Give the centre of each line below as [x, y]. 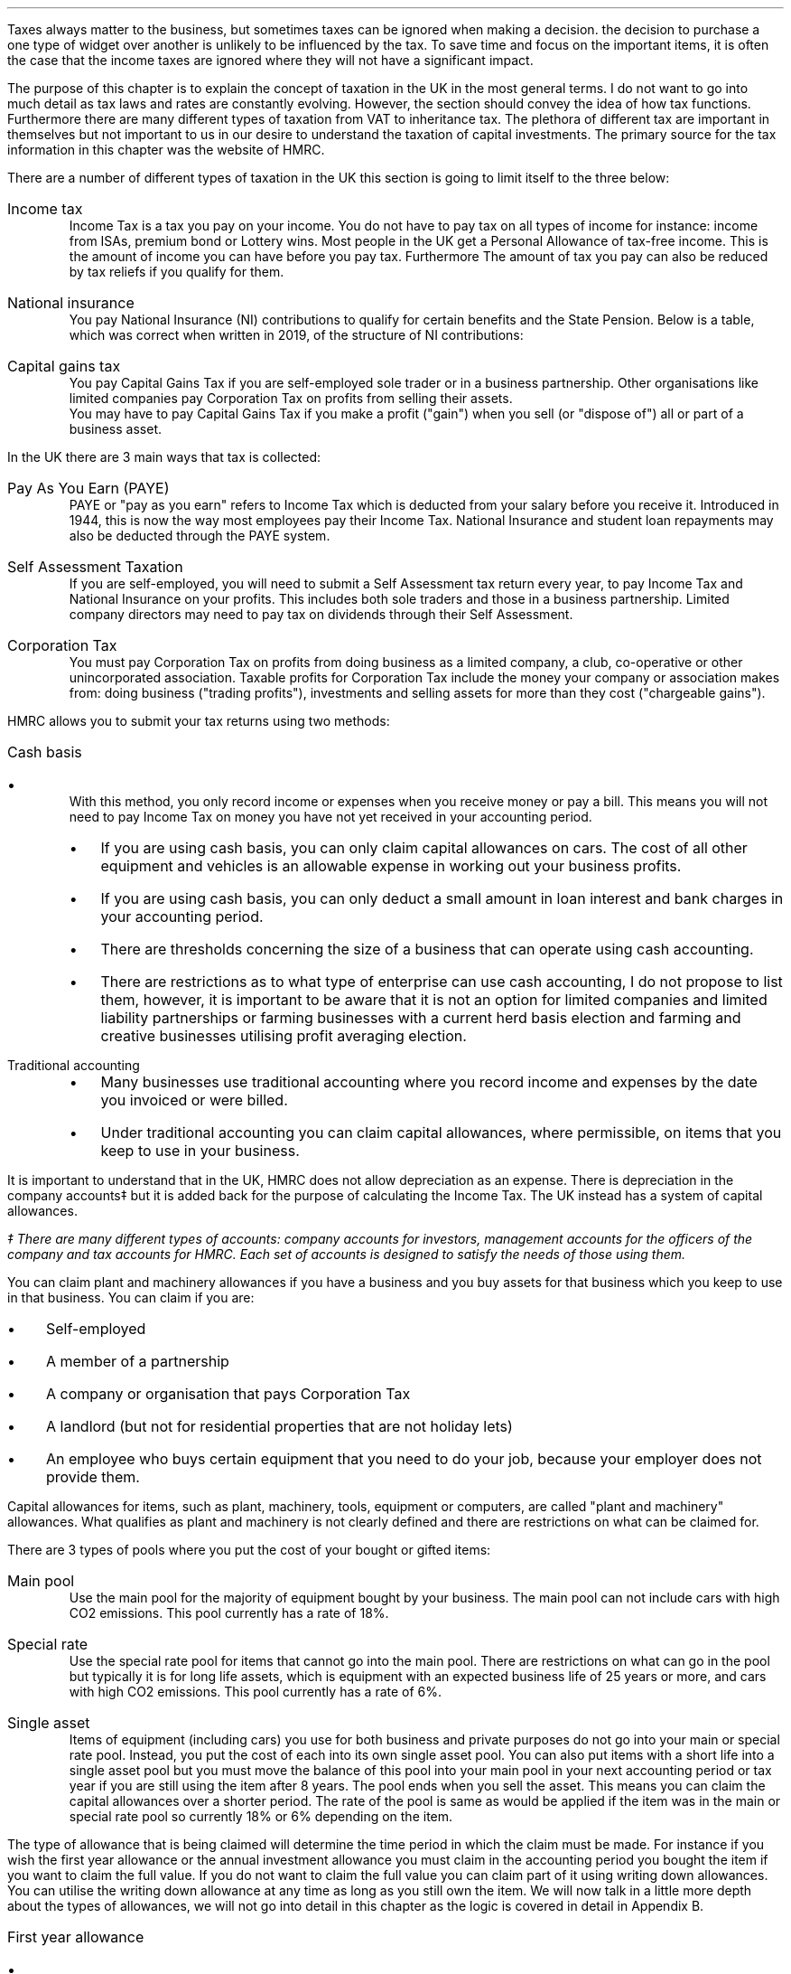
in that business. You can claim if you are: [131, 1297]
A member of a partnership [137, 1361]
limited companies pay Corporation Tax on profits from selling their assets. [291, 398]
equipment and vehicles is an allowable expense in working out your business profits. [391, 866]
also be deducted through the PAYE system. [200, 536]
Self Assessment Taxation [95, 567]
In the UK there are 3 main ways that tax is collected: [164, 457]
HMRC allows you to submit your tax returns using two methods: [199, 721]
